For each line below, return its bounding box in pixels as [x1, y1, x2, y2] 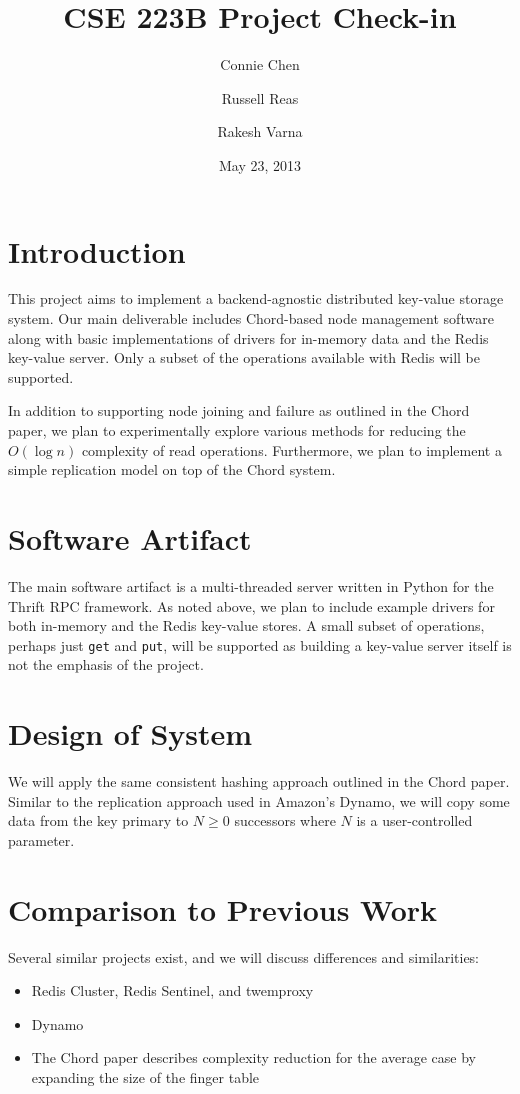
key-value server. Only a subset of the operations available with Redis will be [8, 347, 481, 368]
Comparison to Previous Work [8, 888, 438, 929]
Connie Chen [220, 54, 300, 75]
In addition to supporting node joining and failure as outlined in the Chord [8, 400, 470, 421]
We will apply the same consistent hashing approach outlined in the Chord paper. [8, 771, 510, 792]
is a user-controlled [356, 810, 473, 831]
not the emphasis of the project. [8, 654, 204, 675]
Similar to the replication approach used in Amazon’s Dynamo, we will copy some [8, 790, 510, 811]
